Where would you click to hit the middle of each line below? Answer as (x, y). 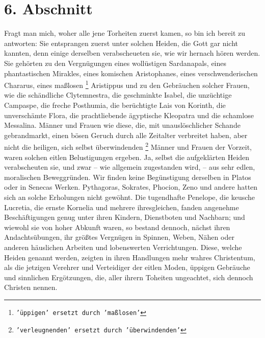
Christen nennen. (31, 287)
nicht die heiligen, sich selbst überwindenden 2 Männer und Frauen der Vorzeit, (128, 146)
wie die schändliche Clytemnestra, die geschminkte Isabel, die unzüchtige (118, 95)
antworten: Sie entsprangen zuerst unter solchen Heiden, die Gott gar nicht (121, 43)
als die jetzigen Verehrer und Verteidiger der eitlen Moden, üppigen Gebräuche (127, 267)
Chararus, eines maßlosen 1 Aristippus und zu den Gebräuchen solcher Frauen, (127, 84)
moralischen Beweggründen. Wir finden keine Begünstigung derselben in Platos (128, 177)
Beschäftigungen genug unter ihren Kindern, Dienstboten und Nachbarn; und (125, 217)
